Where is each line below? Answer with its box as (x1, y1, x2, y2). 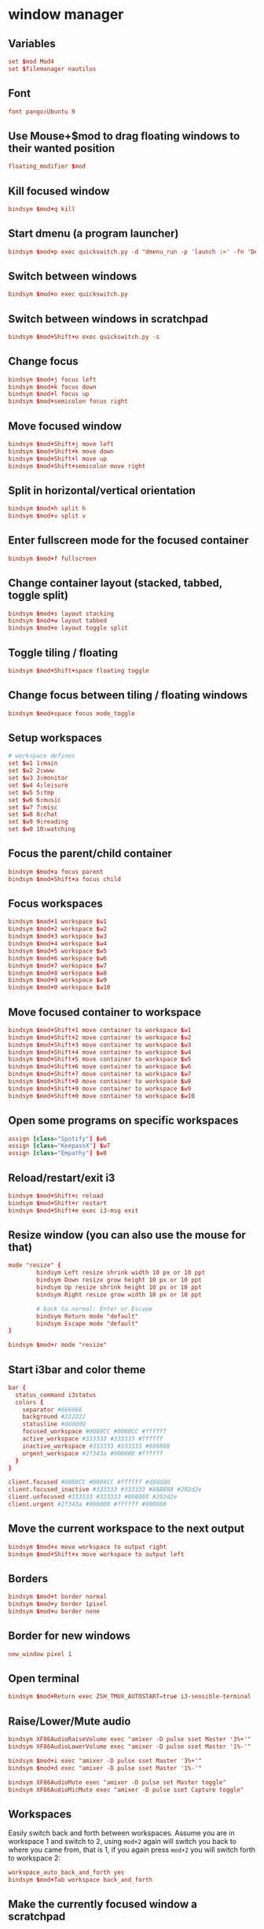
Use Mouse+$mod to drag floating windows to (8, 129, 240, 142)
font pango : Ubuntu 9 (8, 108, 76, 116)
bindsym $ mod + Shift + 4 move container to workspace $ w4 (8, 1048, 192, 1056)
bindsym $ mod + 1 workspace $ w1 (8, 918, 108, 926)
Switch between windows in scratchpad (8, 312, 208, 326)
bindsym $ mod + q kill (8, 205, 76, 213)
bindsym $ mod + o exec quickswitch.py (8, 290, 128, 298)
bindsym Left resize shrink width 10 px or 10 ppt (36, 1269, 206, 1277)
